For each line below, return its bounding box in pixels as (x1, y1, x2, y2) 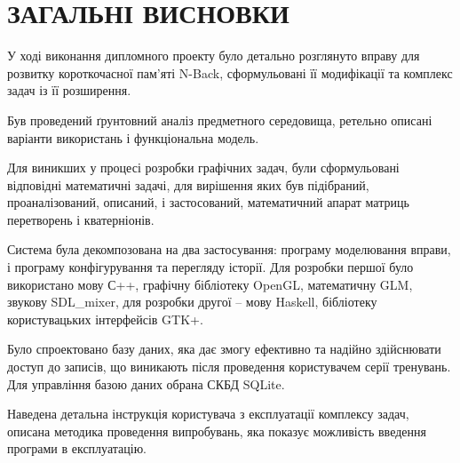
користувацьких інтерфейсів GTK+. (7, 309, 203, 328)
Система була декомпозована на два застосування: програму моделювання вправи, (7, 240, 451, 259)
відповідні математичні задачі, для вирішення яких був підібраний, (7, 175, 369, 194)
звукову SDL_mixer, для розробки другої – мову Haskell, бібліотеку (7, 292, 377, 311)
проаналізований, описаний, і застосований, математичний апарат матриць (7, 193, 409, 212)
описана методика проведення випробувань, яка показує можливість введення (7, 421, 426, 440)
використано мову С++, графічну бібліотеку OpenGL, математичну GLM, (7, 275, 413, 293)
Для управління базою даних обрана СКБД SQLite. (7, 374, 285, 393)
